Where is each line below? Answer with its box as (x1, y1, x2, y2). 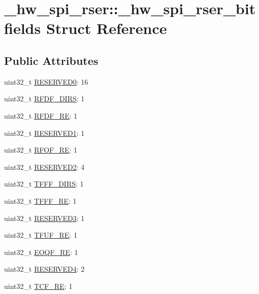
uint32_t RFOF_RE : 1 (4, 144, 78, 155)
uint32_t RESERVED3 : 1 (4, 212, 85, 223)
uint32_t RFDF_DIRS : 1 (4, 93, 85, 104)
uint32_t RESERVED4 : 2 (4, 264, 85, 274)
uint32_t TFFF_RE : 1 (4, 195, 77, 206)
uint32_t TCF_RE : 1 (4, 280, 73, 291)
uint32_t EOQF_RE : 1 (4, 246, 78, 257)
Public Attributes (4, 52, 99, 68)
